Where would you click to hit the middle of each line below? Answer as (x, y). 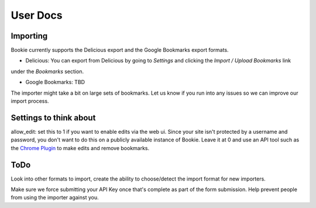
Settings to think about (53, 118)
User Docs (37, 15)
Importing (29, 36)
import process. (30, 101)
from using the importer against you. (55, 197)
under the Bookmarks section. (47, 71)
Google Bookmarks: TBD (55, 82)
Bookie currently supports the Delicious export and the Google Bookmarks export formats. (120, 50)
